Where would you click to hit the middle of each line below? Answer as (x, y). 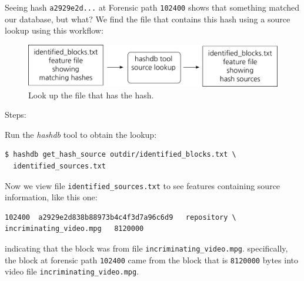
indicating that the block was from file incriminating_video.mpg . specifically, (146, 248)
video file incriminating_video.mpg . (72, 271)
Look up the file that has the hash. (91, 95)
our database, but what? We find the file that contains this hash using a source (148, 19)
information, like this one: (51, 197)
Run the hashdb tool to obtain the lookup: (81, 134)
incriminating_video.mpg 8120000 (74, 229)
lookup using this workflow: (54, 30)
